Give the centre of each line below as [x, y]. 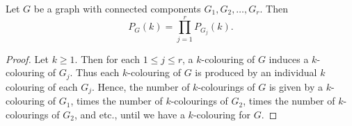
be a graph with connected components [117, 8]
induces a [289, 58]
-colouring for [222, 114]
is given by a [296, 86]
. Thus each [95, 72]
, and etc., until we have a [129, 114]
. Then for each [107, 58]
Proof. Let [27, 58]
